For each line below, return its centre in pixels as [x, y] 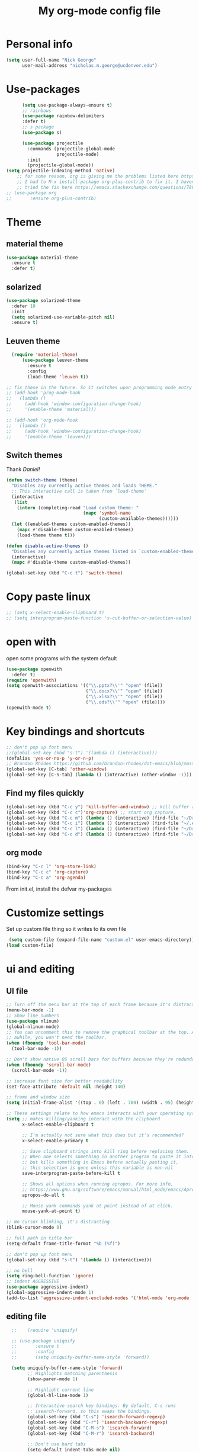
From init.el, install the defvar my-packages [59, 889]
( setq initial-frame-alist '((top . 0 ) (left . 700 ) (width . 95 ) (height [100, 1103]
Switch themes [34, 455]
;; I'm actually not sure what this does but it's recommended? [103, 1135]
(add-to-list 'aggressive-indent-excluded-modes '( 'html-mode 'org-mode [98, 1298]
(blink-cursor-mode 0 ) [34, 1228]
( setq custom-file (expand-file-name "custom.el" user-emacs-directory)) [102, 940]
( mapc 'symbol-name [107, 513]
